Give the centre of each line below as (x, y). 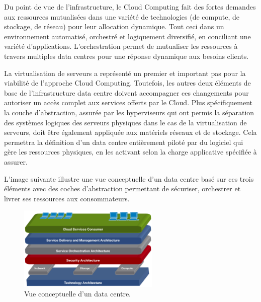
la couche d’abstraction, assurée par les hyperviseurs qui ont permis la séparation (129, 112)
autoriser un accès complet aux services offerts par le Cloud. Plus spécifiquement (128, 102)
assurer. (16, 161)
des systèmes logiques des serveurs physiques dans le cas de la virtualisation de (125, 122)
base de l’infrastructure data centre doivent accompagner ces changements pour (126, 92)
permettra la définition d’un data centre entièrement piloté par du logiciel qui (124, 142)
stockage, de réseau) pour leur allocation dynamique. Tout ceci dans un (114, 26)
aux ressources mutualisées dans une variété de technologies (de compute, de (122, 16)
